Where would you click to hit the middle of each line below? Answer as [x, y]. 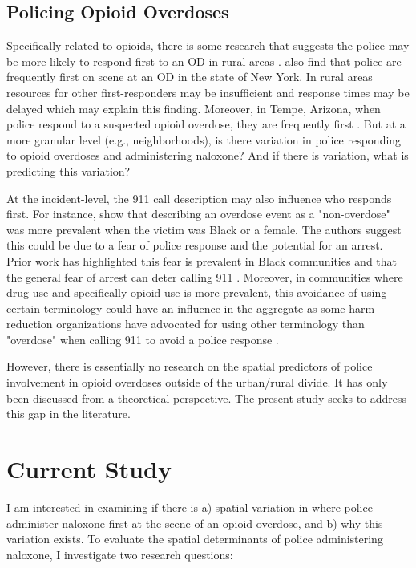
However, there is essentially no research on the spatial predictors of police [190, 366]
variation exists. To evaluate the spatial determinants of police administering [195, 539]
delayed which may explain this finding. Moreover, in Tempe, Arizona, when [194, 108]
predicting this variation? [69, 170]
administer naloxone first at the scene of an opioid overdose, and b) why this [195, 523]
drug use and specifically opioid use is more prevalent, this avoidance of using [197, 292]
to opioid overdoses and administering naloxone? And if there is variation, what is [208, 155]
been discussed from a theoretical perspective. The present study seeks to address [207, 398]
